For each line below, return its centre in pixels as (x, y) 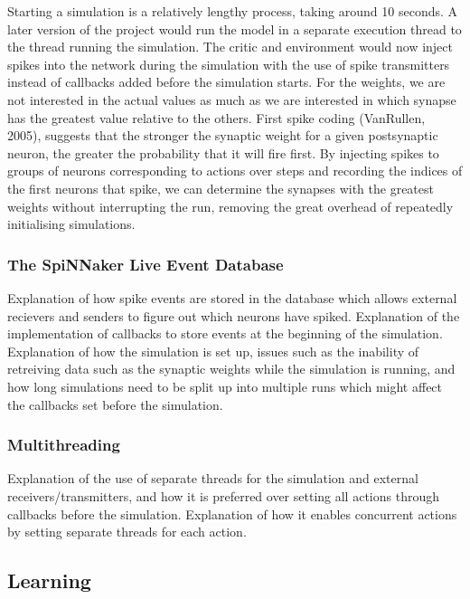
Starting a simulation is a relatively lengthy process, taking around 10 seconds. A (233, 11)
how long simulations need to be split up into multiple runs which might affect (225, 386)
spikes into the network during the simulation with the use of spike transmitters (229, 64)
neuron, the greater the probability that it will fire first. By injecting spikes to (223, 152)
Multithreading (64, 445)
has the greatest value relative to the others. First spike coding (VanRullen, (216, 117)
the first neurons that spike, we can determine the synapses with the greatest (221, 188)
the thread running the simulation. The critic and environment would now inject (230, 47)
